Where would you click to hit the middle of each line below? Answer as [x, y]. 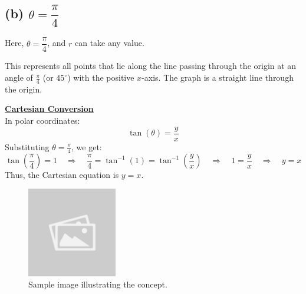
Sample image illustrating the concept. [98, 284]
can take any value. [109, 43]
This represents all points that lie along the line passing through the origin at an [151, 66]
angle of [19, 77]
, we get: [87, 146]
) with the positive [101, 77]
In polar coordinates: [42, 120]
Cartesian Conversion [49, 109]
